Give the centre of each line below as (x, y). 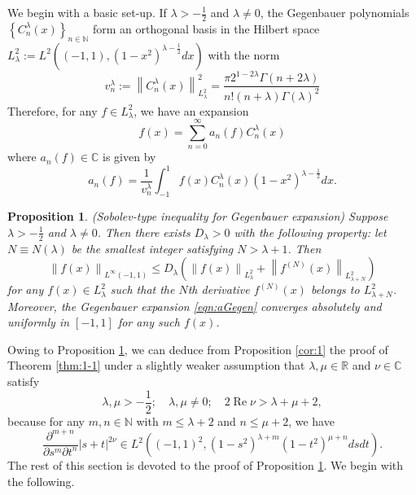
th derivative (219, 289)
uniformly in (39, 322)
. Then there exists (144, 232)
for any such (149, 322)
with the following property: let (310, 232)
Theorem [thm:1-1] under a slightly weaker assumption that (156, 365)
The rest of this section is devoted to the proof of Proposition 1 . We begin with (206, 465)
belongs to (335, 289)
